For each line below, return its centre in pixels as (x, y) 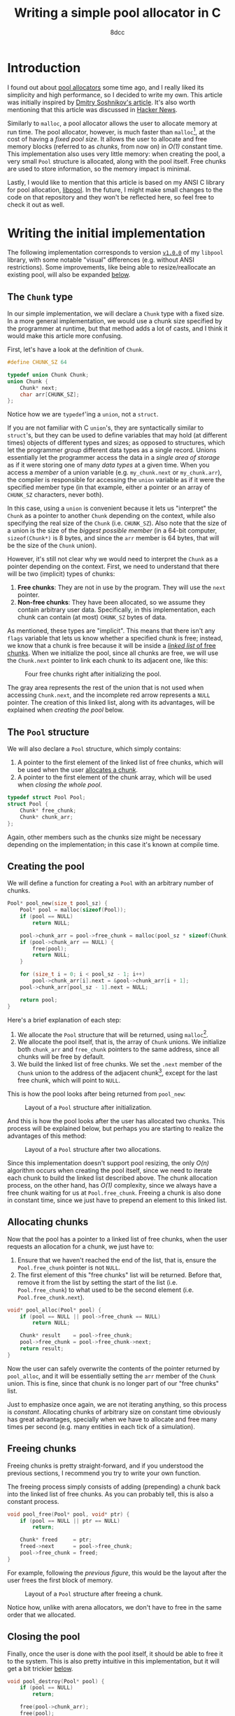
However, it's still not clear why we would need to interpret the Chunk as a (113, 559)
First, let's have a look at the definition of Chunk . (76, 350)
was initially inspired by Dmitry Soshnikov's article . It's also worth (101, 102)
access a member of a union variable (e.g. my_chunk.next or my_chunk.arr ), (115, 472)
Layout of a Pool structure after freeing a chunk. (94, 1594)
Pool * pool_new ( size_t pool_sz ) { (58, 903)
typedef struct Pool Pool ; (47, 798)
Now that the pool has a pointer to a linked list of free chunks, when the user (117, 1239)
